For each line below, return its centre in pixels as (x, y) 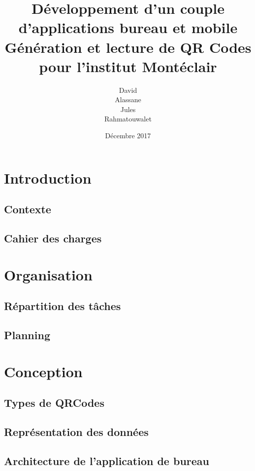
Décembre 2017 (128, 136)
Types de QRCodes (54, 403)
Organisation (48, 274)
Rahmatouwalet (128, 119)
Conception (43, 371)
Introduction (48, 177)
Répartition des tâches (63, 306)
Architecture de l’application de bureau (107, 460)
